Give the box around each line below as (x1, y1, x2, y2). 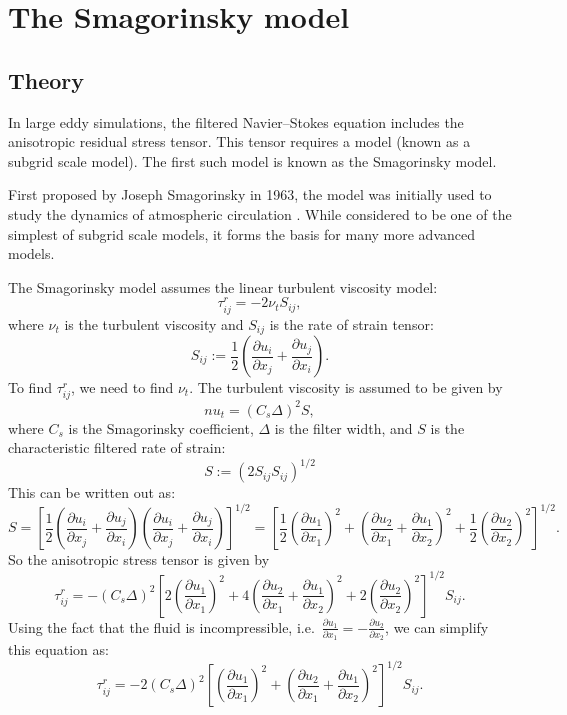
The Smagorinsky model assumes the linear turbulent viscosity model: (8, 276, 438, 297)
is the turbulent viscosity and (64, 313, 244, 334)
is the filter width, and (274, 417, 413, 438)
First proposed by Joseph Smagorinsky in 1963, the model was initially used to (8, 184, 492, 205)
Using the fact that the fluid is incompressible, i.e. (8, 616, 315, 637)
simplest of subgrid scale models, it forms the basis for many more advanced (8, 223, 476, 244)
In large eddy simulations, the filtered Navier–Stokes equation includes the (8, 111, 464, 132)
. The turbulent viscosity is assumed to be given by (189, 377, 503, 398)
